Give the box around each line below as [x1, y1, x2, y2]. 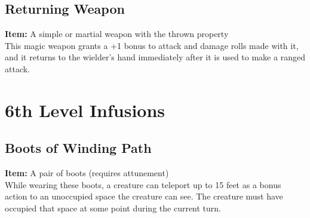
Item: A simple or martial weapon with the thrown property [5, 27, 229, 40]
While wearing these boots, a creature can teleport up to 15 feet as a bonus [5, 178, 281, 191]
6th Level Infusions [5, 97, 165, 122]
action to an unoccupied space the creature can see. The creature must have [5, 190, 283, 202]
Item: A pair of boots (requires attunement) [5, 167, 169, 179]
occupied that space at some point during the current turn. [5, 201, 221, 214]
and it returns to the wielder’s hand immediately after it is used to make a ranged [5, 51, 305, 63]
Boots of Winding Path [5, 139, 152, 157]
